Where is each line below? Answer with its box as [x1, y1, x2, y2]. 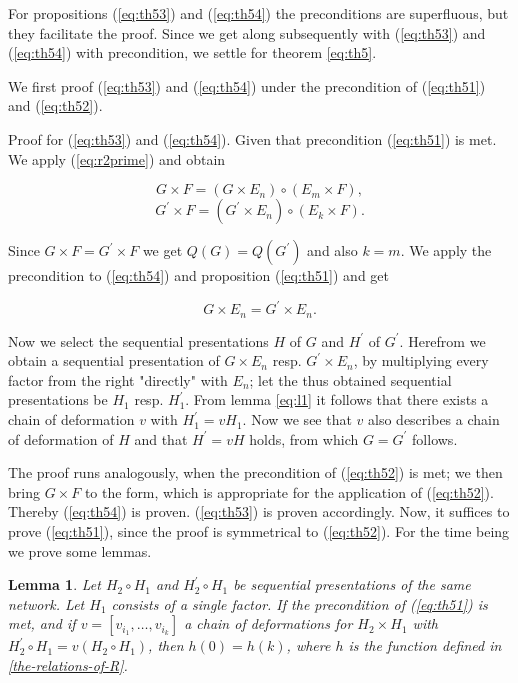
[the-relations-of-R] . [8, 655, 128, 676]
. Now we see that [242, 409, 352, 430]
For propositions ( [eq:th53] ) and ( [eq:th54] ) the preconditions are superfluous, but [8, 3, 509, 23]
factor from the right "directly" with [8, 369, 228, 390]
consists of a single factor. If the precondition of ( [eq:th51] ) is [111, 593, 488, 614]
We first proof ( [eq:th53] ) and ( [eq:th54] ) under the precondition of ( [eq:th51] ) [8, 75, 486, 96]
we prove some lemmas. [8, 540, 152, 561]
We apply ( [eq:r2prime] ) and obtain [8, 148, 226, 169]
